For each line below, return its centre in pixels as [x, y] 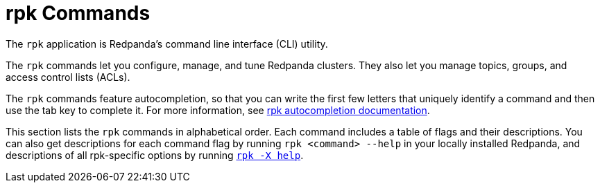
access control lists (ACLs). [68, 77]
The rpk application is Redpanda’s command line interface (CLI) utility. [167, 44]
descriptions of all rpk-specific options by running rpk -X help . [155, 155]
